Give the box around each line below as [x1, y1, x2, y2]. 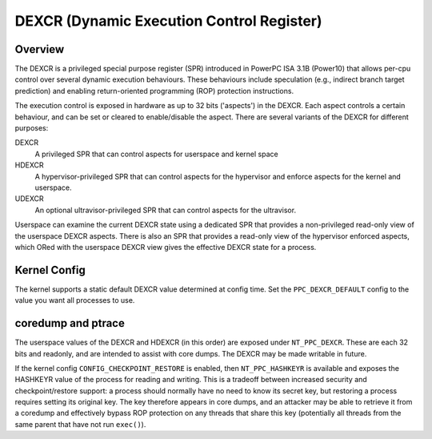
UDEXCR [14, 194, 44, 203]
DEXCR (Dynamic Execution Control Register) [14, 12, 323, 30]
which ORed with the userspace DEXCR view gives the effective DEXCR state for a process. [14, 242, 317, 252]
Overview [14, 42, 65, 56]
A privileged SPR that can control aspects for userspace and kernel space [34, 149, 279, 159]
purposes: [14, 123, 49, 133]
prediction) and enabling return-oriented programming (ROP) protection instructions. [14, 86, 294, 95]
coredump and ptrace [14, 316, 126, 330]
